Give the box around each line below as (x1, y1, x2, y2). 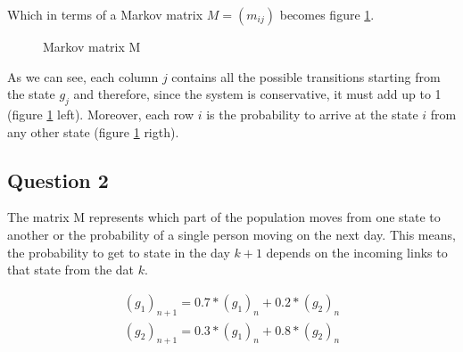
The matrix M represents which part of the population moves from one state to (7, 208, 441, 226)
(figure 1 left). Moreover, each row (7, 104, 194, 123)
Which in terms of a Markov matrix (7, 5, 203, 23)
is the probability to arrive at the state (206, 104, 418, 123)
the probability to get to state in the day (7, 242, 230, 261)
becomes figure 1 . (279, 5, 375, 23)
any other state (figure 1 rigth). (7, 122, 179, 141)
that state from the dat (7, 260, 135, 279)
